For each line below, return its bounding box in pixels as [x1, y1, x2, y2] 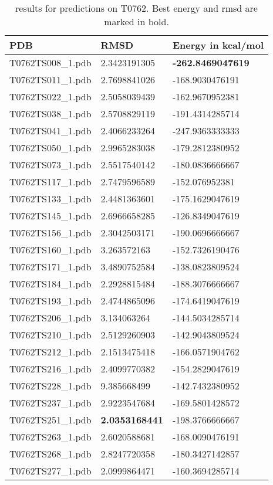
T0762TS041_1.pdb [9, 124, 92, 137]
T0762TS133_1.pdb [9, 192, 92, 205]
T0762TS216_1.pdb [9, 362, 92, 375]
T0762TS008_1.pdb [9, 56, 92, 69]
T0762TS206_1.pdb [9, 311, 92, 324]
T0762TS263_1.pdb [9, 430, 92, 443]
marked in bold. [104, 15, 169, 28]
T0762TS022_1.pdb [9, 90, 92, 103]
